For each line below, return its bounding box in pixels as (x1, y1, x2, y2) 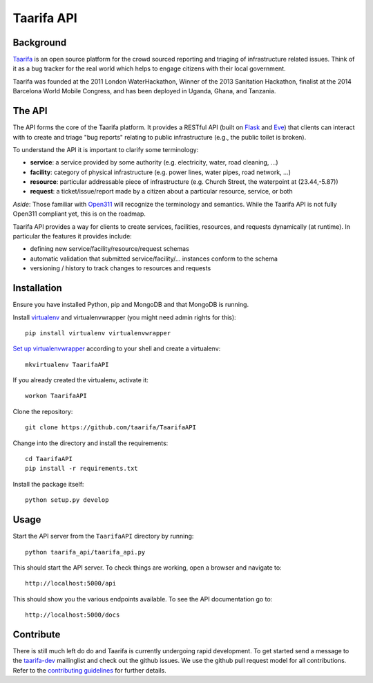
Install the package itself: (12, 480, 84, 488)
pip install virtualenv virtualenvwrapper (25, 329, 171, 337)
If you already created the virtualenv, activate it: (12, 376, 149, 384)
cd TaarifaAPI (25, 455, 73, 463)
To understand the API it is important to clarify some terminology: (12, 145, 199, 153)
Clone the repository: (12, 407, 73, 415)
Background (12, 37, 67, 48)
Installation (12, 282, 62, 294)
